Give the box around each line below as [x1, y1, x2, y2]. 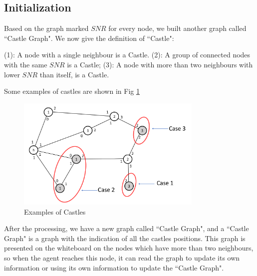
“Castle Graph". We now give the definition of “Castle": [4, 32, 174, 43]
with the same [4, 59, 47, 69]
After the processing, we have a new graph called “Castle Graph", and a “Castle [4, 223, 249, 234]
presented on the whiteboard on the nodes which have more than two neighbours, [4, 243, 254, 253]
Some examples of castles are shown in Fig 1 [4, 86, 140, 96]
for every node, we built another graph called [108, 23, 247, 33]
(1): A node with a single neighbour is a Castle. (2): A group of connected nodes [4, 49, 251, 60]
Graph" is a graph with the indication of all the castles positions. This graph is [4, 233, 246, 243]
